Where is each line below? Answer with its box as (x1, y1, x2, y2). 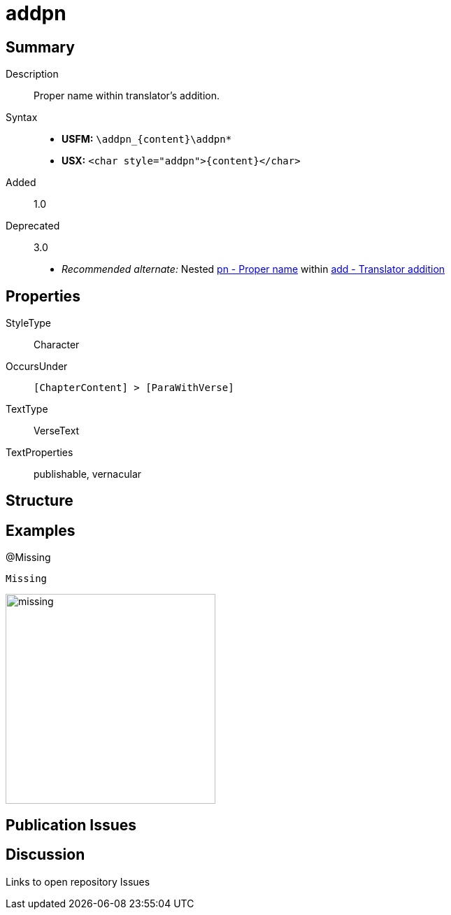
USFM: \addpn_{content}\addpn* (62, 133, 232, 146)
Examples (6, 521, 76, 539)
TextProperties (6, 446, 73, 459)
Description (6, 68, 59, 80)
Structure (6, 492, 73, 510)
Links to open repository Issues (6, 875, 150, 888)
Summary (6, 38, 75, 56)
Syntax (6, 111, 38, 124)
